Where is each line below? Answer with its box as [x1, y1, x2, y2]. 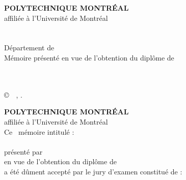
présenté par [4, 146, 43, 157]
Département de [4, 42, 55, 53]
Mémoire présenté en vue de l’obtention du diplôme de [4, 52, 174, 63]
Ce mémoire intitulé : [4, 126, 74, 137]
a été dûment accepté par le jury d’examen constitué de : [4, 166, 182, 176]
